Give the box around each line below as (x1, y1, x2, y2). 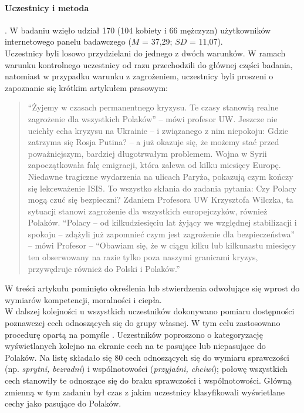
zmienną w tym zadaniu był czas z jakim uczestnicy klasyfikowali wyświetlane (5, 385, 285, 398)
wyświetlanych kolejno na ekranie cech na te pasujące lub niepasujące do (5, 340, 266, 352)
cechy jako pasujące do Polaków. (5, 397, 121, 409)
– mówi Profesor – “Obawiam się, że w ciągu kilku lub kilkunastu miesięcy (28, 239, 296, 251)
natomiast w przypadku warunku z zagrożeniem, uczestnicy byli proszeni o (5, 70, 273, 82)
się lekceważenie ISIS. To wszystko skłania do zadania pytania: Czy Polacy (28, 182, 297, 194)
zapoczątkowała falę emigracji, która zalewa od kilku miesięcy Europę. (28, 159, 281, 171)
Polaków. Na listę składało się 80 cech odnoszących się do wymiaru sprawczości (5, 351, 289, 363)
